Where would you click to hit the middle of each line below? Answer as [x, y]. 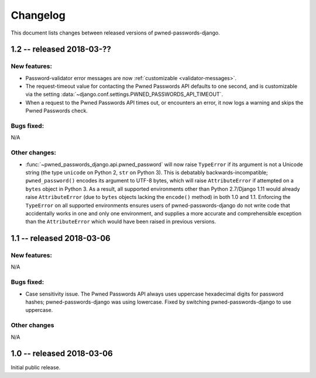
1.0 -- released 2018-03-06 [62, 354]
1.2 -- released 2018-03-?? [61, 49]
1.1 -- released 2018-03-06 [61, 238]
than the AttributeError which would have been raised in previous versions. [121, 222]
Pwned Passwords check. [56, 111]
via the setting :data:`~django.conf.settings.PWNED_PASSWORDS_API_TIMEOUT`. [124, 94]
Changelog [38, 15]
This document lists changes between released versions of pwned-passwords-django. [116, 33]
